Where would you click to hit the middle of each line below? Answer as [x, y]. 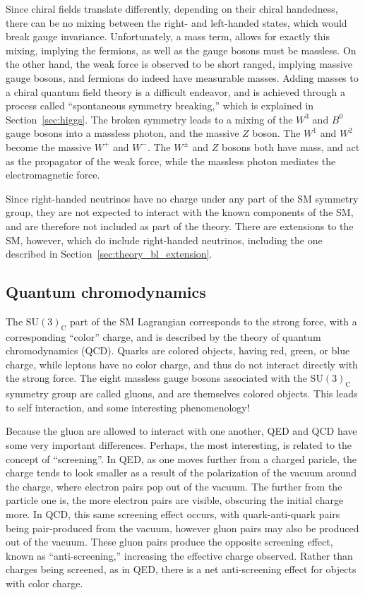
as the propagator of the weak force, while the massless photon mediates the [171, 161]
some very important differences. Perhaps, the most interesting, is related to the [179, 445]
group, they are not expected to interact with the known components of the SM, [180, 212]
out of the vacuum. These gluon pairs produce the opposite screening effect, [169, 542]
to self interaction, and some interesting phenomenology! [128, 407]
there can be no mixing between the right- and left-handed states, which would [176, 22]
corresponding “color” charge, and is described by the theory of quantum [163, 336]
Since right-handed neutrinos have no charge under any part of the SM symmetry [182, 198]
